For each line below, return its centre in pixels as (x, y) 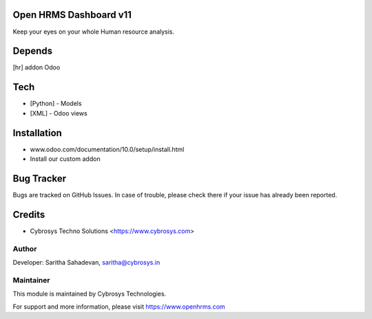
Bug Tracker (40, 178)
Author (25, 249)
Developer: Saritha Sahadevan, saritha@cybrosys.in (86, 262)
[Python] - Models (56, 104)
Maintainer (31, 280)
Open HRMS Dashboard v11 (72, 15)
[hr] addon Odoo (37, 67)
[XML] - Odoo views (59, 113)
